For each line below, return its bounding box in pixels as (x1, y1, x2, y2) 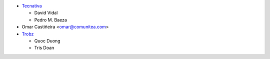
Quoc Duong (34, 37, 60, 43)
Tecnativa (21, 3, 42, 8)
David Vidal (34, 10, 58, 16)
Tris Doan (34, 45, 54, 51)
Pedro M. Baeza (34, 16, 67, 22)
